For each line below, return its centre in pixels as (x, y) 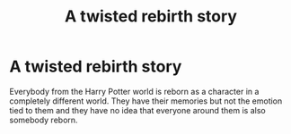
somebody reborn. (44, 120)
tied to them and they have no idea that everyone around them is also (138, 110)
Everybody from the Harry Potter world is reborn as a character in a (134, 91)
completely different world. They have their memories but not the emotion (146, 101)
